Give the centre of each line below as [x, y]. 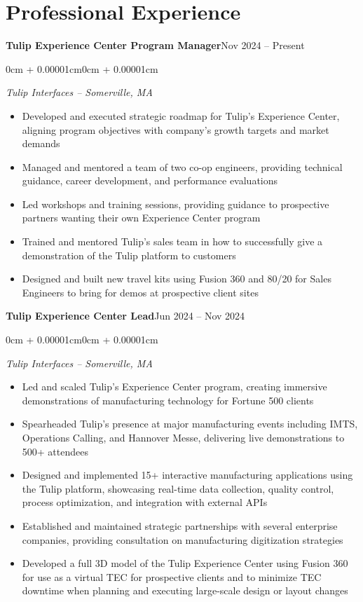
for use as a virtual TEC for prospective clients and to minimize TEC [172, 576]
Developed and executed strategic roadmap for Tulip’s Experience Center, [181, 115]
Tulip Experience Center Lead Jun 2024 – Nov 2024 [125, 316]
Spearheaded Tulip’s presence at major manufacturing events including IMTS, [190, 424]
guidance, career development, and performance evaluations [150, 180]
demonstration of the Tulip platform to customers [129, 255]
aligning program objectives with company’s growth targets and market [176, 129]
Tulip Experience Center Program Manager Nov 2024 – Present [155, 45]
